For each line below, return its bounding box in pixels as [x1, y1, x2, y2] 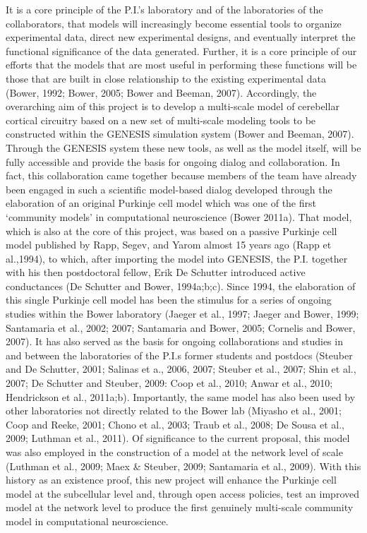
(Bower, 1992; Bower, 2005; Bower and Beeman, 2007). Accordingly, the [6, 85, 317, 100]
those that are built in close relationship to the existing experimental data [6, 71, 326, 85]
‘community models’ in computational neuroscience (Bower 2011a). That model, [6, 209, 352, 224]
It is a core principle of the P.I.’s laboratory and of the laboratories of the [6, 2, 323, 16]
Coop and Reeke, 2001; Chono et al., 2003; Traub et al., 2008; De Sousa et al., [6, 417, 344, 431]
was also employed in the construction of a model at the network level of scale [6, 445, 343, 459]
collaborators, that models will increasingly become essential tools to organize [6, 16, 342, 30]
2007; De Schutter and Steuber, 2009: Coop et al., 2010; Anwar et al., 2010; [6, 376, 333, 390]
